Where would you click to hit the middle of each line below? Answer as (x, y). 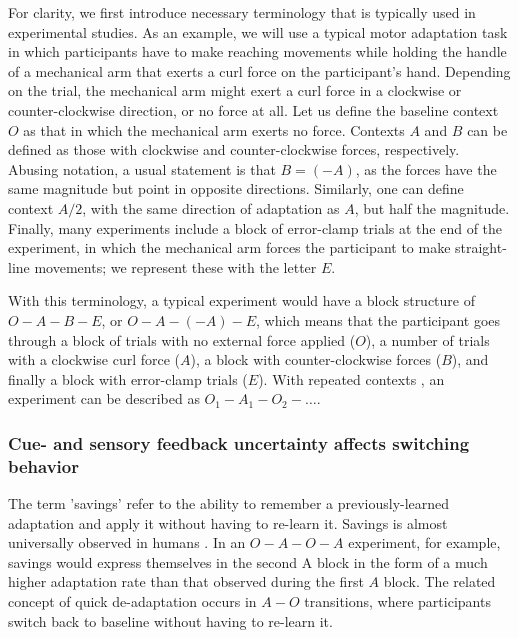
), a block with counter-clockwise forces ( (316, 359)
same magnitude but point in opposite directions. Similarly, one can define (236, 188)
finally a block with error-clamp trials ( (128, 378)
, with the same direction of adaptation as (211, 207)
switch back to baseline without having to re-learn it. (170, 620)
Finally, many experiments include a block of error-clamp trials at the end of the (255, 227)
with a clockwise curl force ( (94, 359)
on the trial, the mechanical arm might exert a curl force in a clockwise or (235, 90)
